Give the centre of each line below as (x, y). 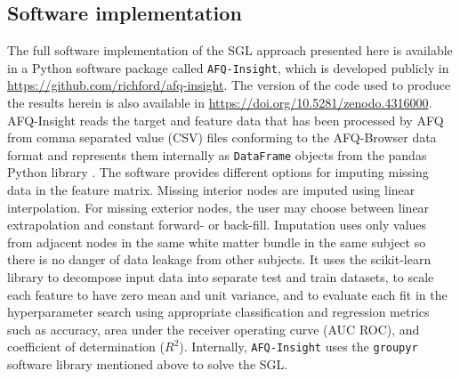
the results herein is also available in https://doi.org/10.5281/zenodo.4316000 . (220, 103)
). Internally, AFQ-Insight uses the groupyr (299, 347)
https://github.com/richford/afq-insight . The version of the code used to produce (229, 85)
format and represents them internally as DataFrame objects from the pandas (217, 154)
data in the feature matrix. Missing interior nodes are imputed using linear (211, 190)
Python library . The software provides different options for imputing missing (218, 172)
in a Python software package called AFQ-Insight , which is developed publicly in (228, 67)
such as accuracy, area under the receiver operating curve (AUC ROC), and (214, 329)
